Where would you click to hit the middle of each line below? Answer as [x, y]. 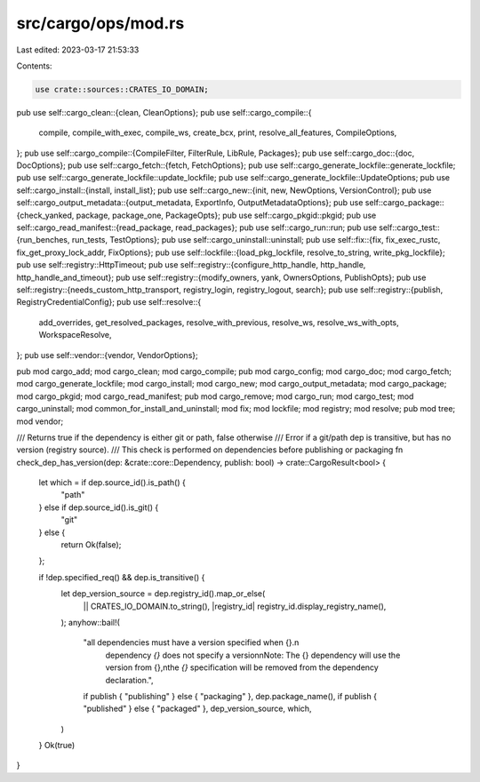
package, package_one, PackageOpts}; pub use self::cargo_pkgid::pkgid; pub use [226, 215]
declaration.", [130, 680]
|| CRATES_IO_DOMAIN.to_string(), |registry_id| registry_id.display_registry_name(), [235, 606]
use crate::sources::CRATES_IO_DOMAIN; [122, 89]
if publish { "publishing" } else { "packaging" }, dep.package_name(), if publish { [230, 696]
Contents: [34, 66]
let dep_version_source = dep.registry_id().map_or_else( [163, 594]
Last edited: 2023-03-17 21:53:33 [78, 50]
